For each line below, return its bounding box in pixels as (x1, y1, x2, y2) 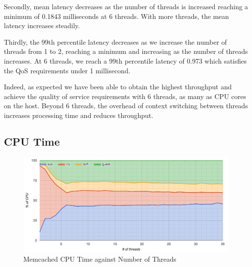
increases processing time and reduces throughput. (4, 110, 154, 120)
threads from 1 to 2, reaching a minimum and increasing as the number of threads (4, 46, 248, 56)
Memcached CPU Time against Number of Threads (23, 254, 176, 264)
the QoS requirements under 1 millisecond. (4, 65, 130, 75)
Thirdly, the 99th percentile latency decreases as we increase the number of (4, 36, 227, 47)
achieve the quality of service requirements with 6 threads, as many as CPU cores (4, 91, 246, 101)
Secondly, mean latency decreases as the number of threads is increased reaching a (4, 1, 248, 11)
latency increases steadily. (4, 20, 80, 31)
